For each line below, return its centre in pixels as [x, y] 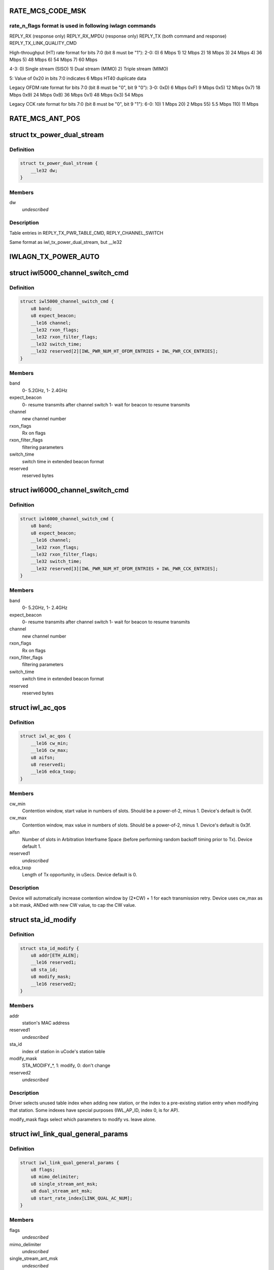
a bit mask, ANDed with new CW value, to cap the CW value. [73, 905]
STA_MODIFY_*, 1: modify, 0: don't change [66, 1066]
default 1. [32, 846]
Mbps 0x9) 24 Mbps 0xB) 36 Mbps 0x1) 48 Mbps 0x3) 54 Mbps [76, 94]
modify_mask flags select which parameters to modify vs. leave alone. [83, 1120]
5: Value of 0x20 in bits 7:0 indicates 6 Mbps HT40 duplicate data [78, 78]
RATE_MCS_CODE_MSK [48, 11]
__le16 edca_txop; [54, 772]
